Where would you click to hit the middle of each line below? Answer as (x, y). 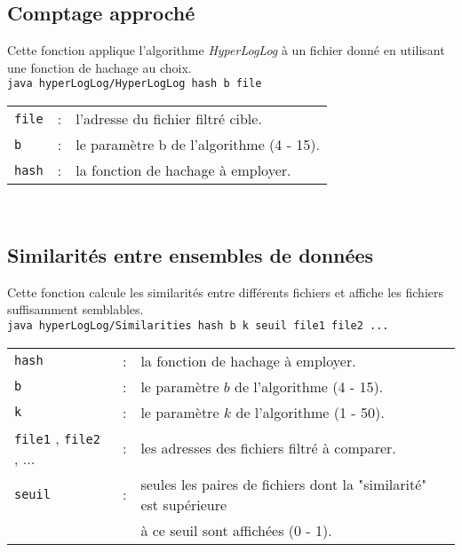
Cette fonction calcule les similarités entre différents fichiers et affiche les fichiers (226, 292)
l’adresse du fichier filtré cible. (169, 119)
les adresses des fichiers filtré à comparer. (268, 448)
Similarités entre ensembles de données (191, 255)
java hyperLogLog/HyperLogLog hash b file (135, 84)
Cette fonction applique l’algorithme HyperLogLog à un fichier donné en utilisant (226, 50)
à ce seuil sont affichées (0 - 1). (236, 530)
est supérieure (184, 504)
